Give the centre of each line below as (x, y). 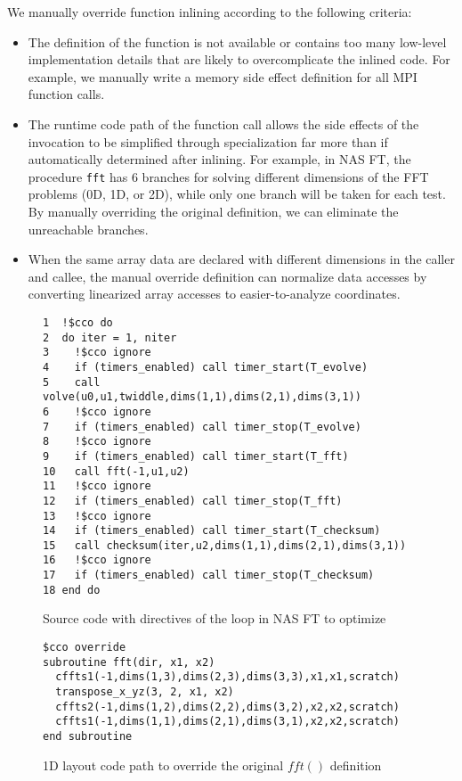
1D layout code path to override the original (163, 765)
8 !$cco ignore (97, 442)
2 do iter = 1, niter (110, 337)
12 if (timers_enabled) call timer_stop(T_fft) (193, 501)
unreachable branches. (88, 229)
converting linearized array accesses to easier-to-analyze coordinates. (214, 294)
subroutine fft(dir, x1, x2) (129, 662)
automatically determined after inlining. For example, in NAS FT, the (219, 159)
